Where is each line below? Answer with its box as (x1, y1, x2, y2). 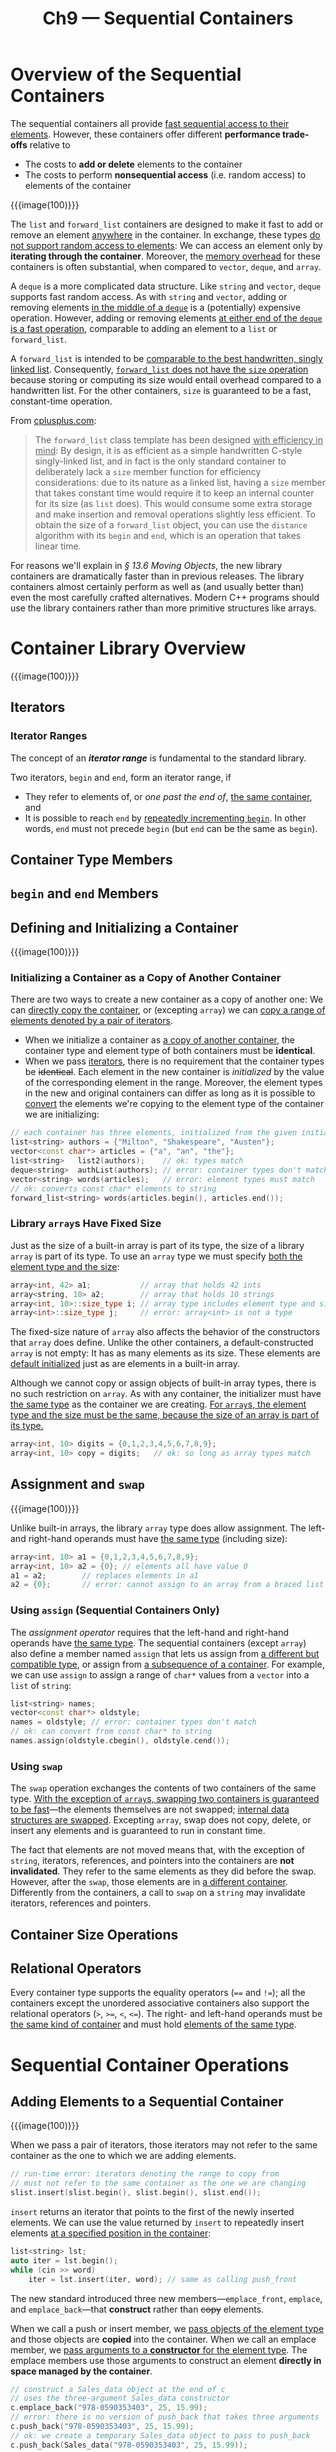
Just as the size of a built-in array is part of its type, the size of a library (10, 1239, 305, 1251)
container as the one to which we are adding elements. (10, 2150, 237, 2162)
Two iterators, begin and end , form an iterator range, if (10, 771, 232, 783)
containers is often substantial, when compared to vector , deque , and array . (10, 260, 322, 272)
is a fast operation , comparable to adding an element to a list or (10, 322, 278, 334)
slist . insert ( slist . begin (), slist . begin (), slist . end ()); (10, 2188, 262, 2198)
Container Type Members (10, 851, 173, 868)
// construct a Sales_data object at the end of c (10, 2384, 226, 2394)
